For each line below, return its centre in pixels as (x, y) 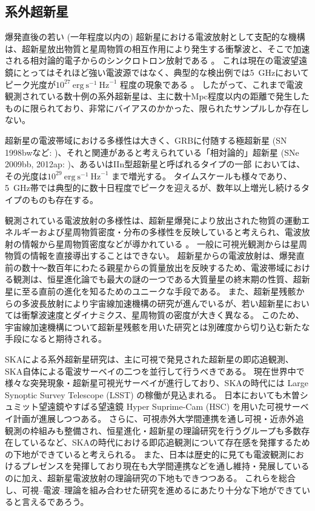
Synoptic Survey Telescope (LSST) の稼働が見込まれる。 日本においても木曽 (152, 394)
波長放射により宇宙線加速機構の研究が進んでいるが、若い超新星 (157, 303)
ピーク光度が (30, 84)
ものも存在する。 (64, 199)
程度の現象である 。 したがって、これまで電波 (211, 84)
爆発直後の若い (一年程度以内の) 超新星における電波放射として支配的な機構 (155, 37)
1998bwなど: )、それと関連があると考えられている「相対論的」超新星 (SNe (152, 152)
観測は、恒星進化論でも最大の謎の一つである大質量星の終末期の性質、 (153, 279)
